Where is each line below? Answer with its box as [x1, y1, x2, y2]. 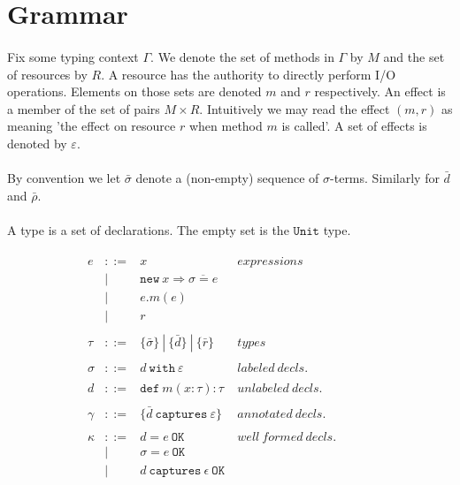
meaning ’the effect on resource [7, 117, 176, 135]
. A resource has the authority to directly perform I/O [101, 64, 396, 83]
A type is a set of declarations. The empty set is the [7, 220, 289, 239]
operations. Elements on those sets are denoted [7, 82, 262, 101]
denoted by [7, 133, 67, 152]
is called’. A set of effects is [281, 117, 427, 135]
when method [188, 117, 263, 135]
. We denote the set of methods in [150, 47, 334, 65]
